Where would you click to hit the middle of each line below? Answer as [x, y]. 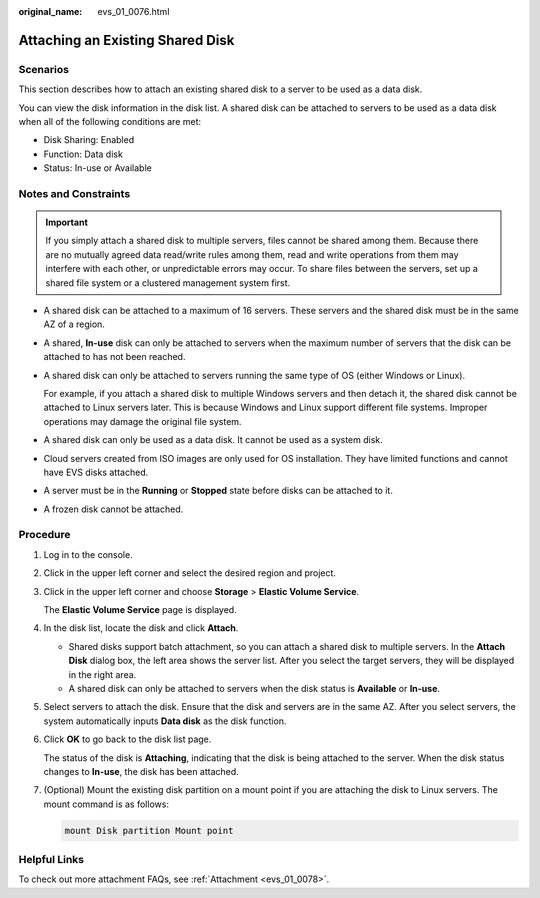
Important [67, 222]
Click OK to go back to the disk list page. [127, 739]
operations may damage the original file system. [142, 421]
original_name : [50, 11]
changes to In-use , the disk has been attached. [141, 771]
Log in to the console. [88, 554]
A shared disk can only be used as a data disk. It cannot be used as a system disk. [213, 440]
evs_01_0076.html [133, 11]
